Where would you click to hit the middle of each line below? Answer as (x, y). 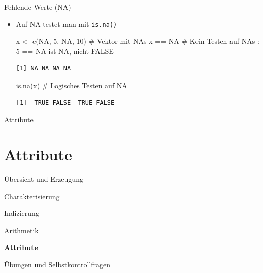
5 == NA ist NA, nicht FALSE (65, 51)
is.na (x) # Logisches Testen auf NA (72, 85)
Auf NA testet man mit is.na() (67, 24)
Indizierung (22, 213)
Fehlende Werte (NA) (38, 7)
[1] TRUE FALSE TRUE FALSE (65, 103)
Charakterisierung (32, 196)
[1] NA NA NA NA (43, 69)
